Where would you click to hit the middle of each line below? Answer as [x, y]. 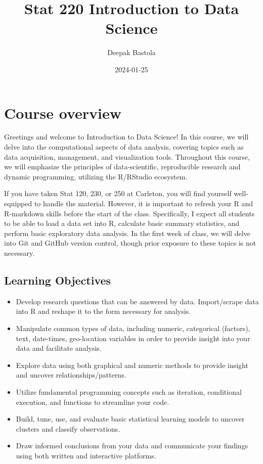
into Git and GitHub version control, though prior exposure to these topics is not [130, 243]
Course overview [63, 112]
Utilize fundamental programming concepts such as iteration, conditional [129, 391]
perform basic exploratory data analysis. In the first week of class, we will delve [127, 233]
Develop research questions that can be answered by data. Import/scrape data [137, 301]
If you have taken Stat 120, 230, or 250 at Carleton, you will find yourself [118, 193]
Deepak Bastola [131, 52]
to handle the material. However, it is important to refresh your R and [144, 203]
